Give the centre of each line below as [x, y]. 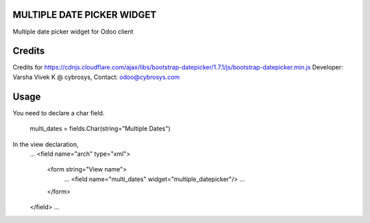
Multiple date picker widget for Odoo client [73, 32]
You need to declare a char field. [59, 113]
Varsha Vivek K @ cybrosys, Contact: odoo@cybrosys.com [96, 77]
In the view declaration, [46, 144]
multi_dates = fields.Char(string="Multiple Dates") [100, 129]
